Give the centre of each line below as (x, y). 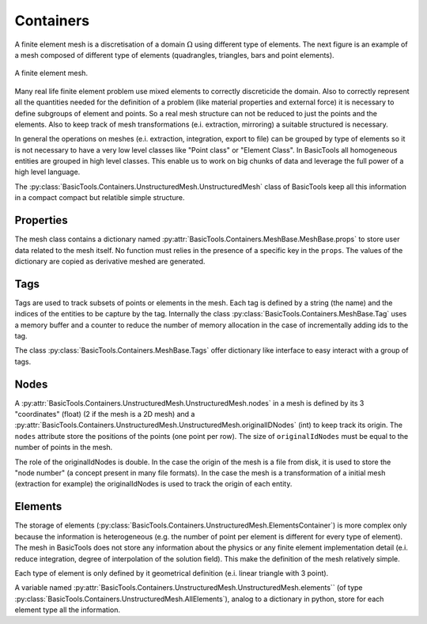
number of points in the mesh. (64, 448)
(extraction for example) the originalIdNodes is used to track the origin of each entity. (153, 484)
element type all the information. (67, 610)
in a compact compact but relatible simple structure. (100, 198)
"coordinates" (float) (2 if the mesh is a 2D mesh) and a (105, 414)
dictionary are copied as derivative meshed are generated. (110, 261)
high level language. (47, 172)
